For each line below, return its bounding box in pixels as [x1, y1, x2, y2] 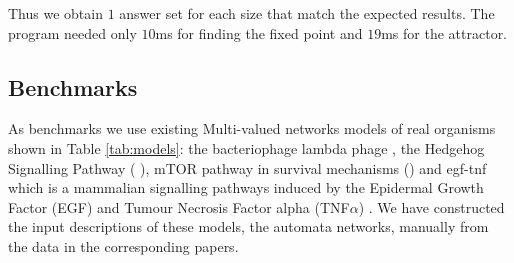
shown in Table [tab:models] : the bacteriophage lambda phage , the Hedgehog [8, 137, 485, 158]
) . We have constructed [358, 196, 505, 217]
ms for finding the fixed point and [155, 22, 363, 43]
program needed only [8, 22, 137, 43]
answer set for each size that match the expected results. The [119, 3, 495, 23]
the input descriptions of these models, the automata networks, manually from [8, 216, 489, 237]
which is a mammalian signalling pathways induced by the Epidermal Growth [8, 177, 484, 198]
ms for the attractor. [381, 22, 508, 43]
